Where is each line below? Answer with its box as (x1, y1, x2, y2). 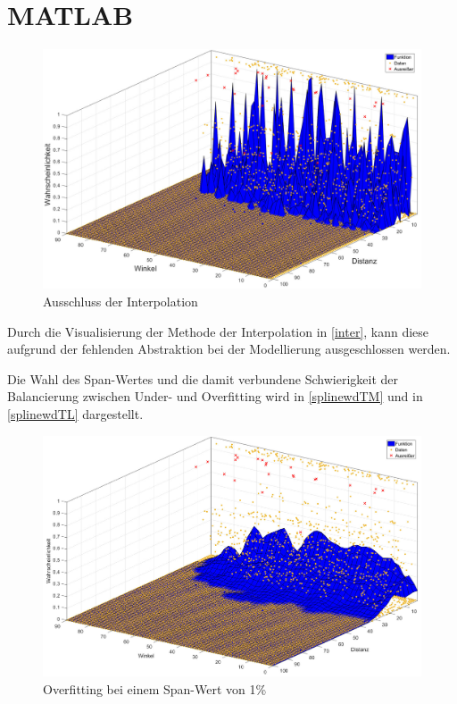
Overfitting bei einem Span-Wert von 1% (43, 680, 267, 698)
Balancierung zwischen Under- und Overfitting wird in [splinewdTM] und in (7, 387, 423, 406)
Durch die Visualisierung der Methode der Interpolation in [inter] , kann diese (7, 322, 429, 340)
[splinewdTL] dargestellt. (7, 405, 144, 423)
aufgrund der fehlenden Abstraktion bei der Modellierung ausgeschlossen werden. (7, 339, 451, 358)
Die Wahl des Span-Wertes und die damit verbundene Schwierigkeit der (7, 369, 399, 388)
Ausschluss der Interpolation (43, 292, 198, 311)
